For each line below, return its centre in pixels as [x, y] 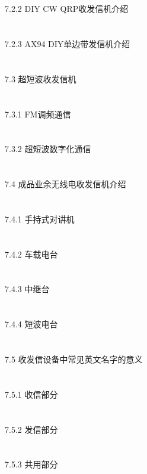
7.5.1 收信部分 [31, 394]
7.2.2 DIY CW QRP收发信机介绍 [67, 9]
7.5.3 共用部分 [31, 464]
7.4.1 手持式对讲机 [40, 219]
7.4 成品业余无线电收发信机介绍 [65, 184]
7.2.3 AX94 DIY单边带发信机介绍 [68, 43]
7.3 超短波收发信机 [41, 78]
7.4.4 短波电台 [31, 324]
